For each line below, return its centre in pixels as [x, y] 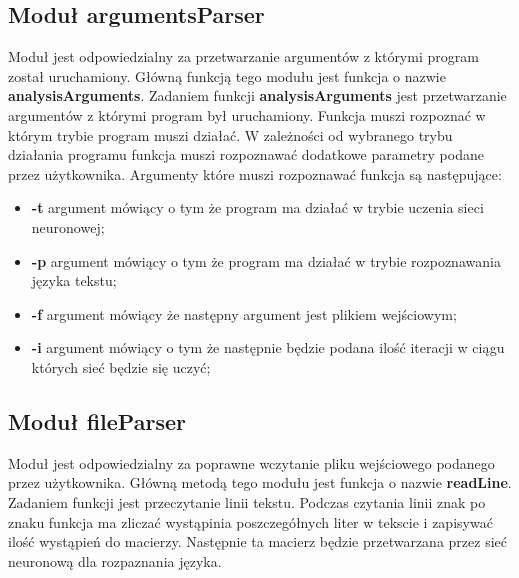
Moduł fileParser [97, 420]
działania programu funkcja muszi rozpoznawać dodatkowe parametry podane [246, 154]
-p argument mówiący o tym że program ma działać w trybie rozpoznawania [266, 260]
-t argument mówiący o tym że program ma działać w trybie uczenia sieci [257, 207]
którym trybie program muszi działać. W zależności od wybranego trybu [230, 134]
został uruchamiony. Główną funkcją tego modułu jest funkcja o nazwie [227, 75]
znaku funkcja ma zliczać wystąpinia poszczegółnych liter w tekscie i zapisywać [250, 521]
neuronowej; [68, 226]
